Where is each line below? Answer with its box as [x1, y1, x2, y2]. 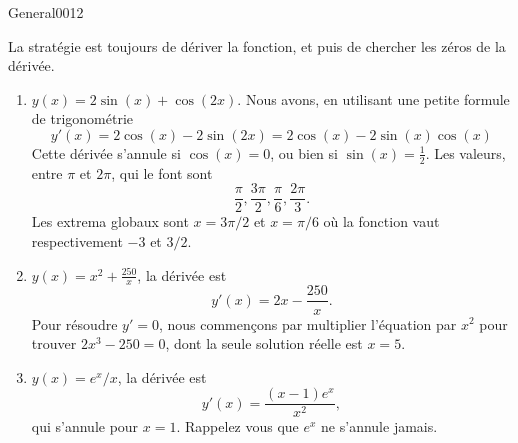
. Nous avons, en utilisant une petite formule [237, 88, 510, 109]
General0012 [8, 2, 84, 22]
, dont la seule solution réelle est [165, 333, 363, 354]
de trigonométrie [31, 108, 133, 129]
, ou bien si [270, 142, 338, 163]
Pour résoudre [31, 313, 118, 334]
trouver [31, 333, 77, 354]
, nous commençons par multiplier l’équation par [158, 313, 457, 334]
